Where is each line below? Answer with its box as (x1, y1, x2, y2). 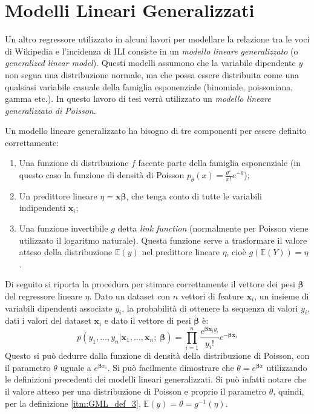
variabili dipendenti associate (5, 301, 113, 314)
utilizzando (266, 361, 307, 373)
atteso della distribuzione (19, 245, 113, 258)
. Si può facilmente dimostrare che (107, 361, 234, 373)
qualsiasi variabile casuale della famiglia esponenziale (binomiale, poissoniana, (5, 80, 293, 93)
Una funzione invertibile (19, 222, 108, 235)
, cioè (226, 245, 246, 258)
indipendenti (19, 201, 66, 214)
